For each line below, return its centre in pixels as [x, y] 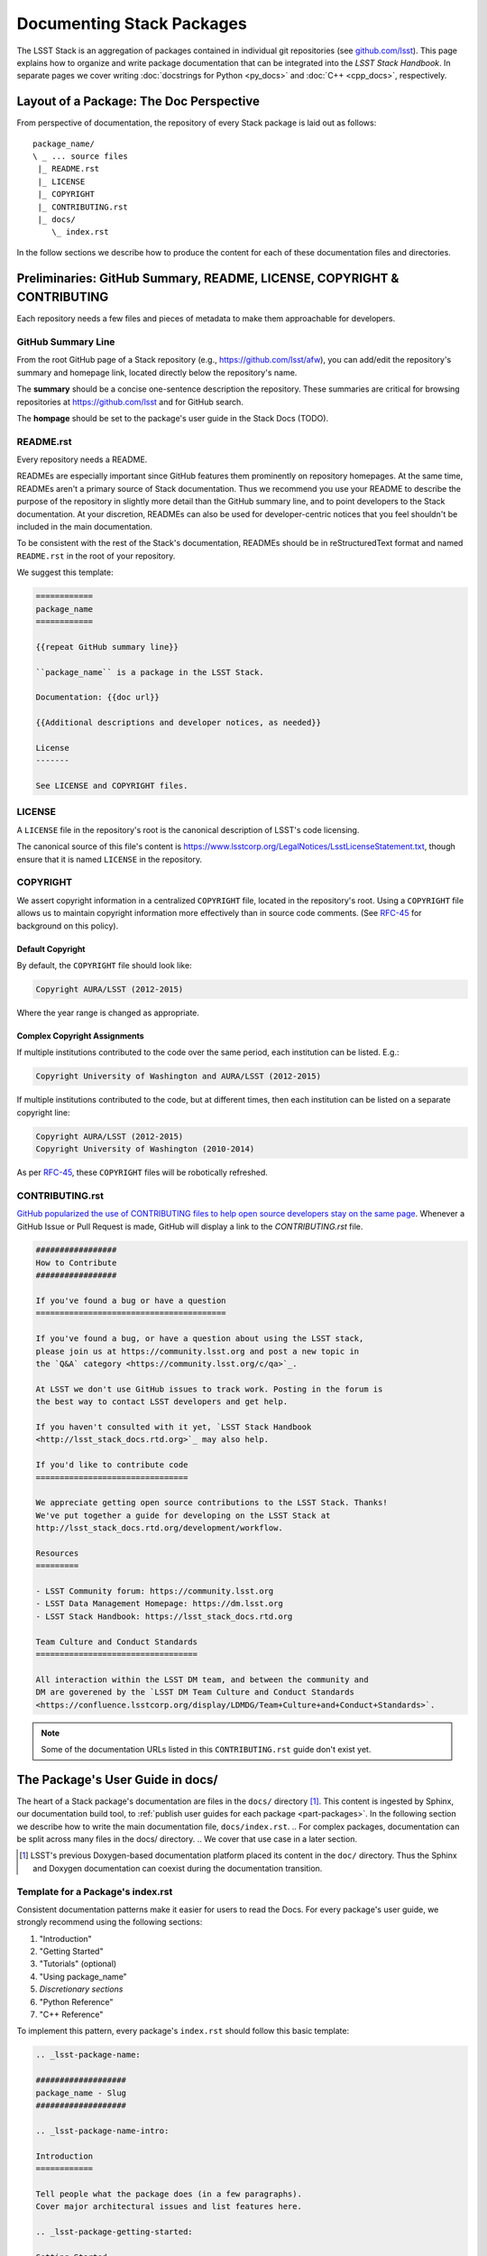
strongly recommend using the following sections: [110, 1922]
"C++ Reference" [71, 2015]
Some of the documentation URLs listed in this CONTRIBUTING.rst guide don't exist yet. [206, 1749]
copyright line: [43, 1112]
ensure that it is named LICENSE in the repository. [110, 859]
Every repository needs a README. [82, 459]
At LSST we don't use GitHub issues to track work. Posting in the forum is [209, 1389]
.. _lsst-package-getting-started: [114, 2232]
